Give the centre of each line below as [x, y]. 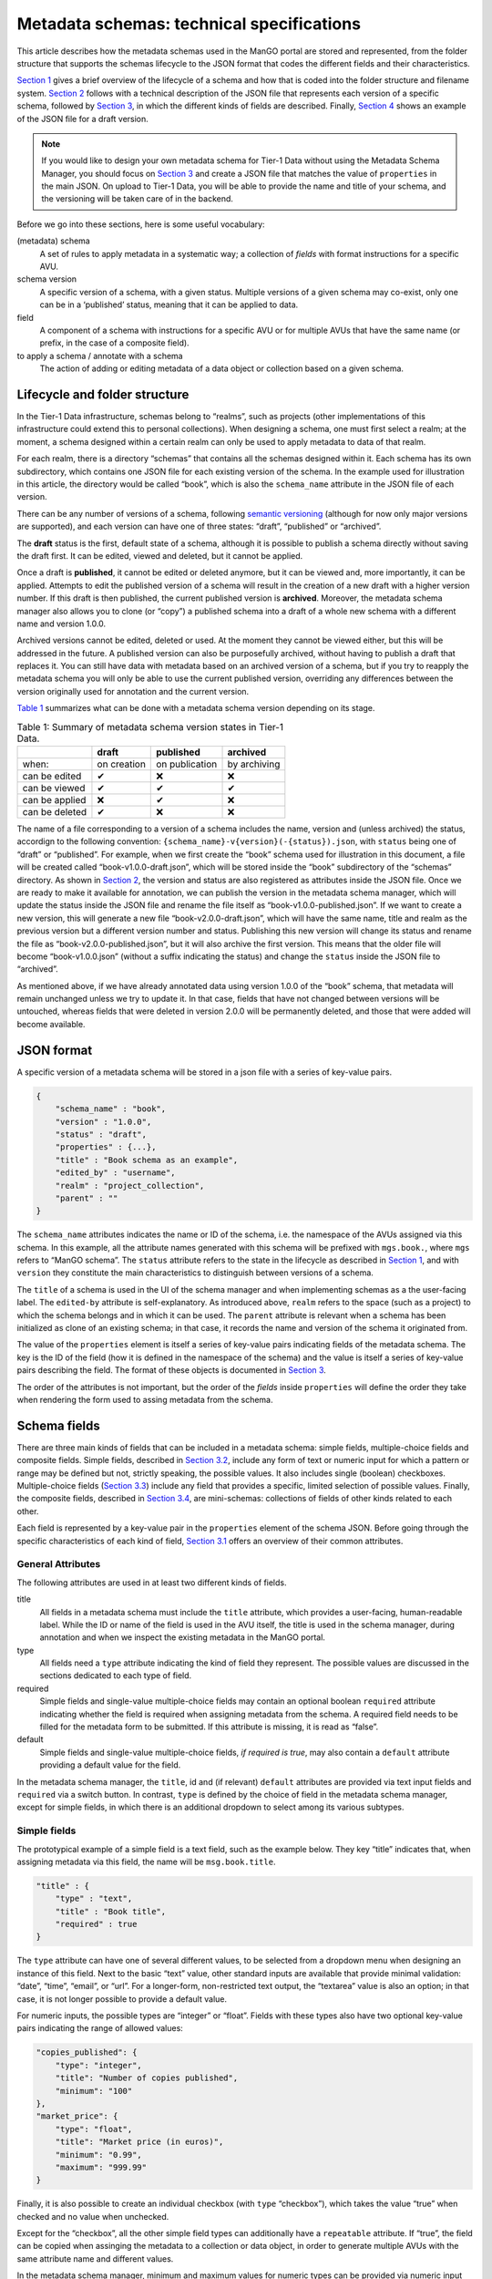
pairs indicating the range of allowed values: [100, 2028]
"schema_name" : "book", [111, 1109]
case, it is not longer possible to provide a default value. [122, 1999]
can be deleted [55, 812]
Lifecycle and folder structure [103, 394]
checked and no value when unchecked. [93, 2216]
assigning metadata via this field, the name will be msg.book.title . [146, 1861]
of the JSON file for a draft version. [83, 119]
